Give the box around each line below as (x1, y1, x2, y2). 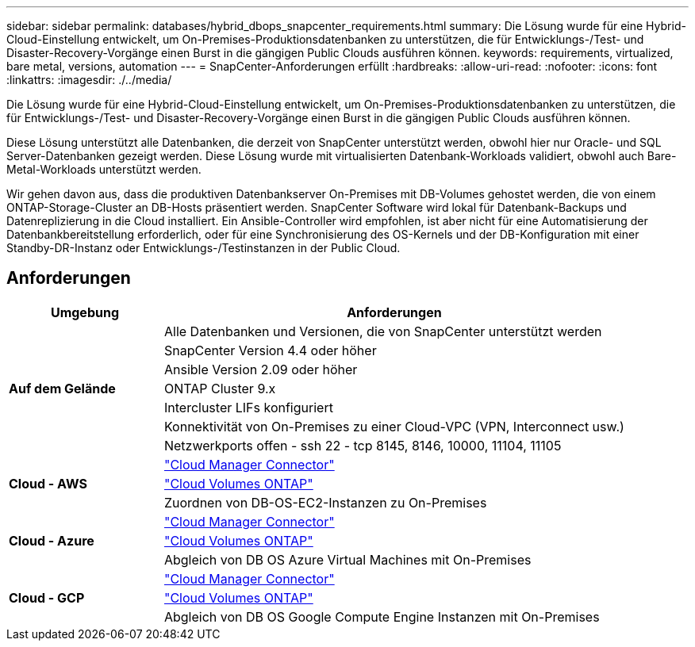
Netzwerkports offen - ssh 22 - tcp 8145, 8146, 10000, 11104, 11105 (163, 437, 562, 454)
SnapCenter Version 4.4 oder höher (163, 342, 377, 358)
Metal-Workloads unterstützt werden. (6, 163, 202, 176)
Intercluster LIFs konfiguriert (163, 399, 333, 415)
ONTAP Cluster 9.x (163, 380, 276, 396)
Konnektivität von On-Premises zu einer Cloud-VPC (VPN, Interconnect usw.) (163, 418, 624, 435)
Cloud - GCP (9, 589, 85, 606)
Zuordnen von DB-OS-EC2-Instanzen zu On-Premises (163, 494, 487, 511)
